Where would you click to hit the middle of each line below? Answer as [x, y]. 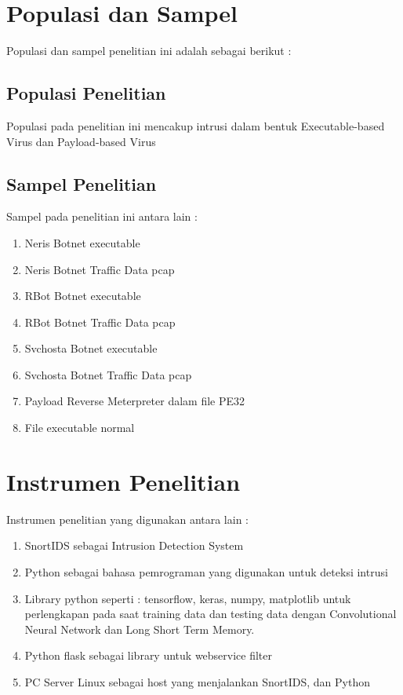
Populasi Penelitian [86, 93]
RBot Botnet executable [83, 296]
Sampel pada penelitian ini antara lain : [102, 216]
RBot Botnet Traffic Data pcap [100, 322]
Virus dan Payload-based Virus [81, 141]
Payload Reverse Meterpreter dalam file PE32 [135, 401]
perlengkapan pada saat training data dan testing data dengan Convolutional [211, 614]
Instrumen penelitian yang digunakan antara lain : [127, 519]
